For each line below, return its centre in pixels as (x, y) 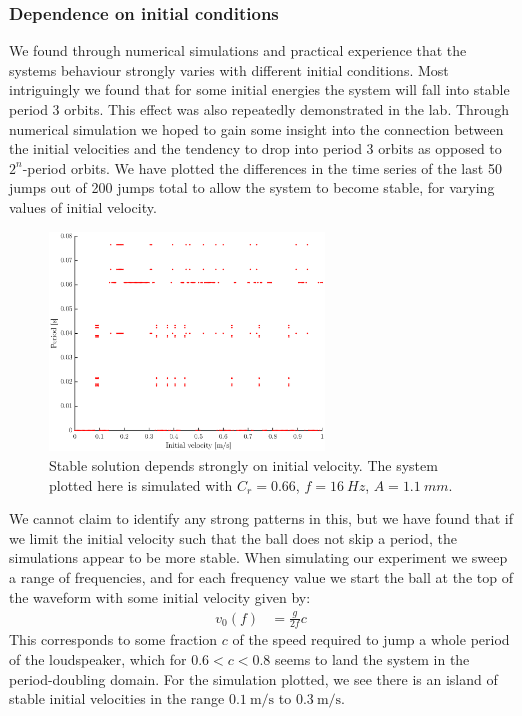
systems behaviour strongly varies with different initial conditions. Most (229, 69)
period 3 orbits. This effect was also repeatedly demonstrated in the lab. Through (259, 109)
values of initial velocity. (83, 206)
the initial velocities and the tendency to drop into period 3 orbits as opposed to (255, 148)
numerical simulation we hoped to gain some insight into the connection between (256, 128)
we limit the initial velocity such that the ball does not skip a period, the (233, 537)
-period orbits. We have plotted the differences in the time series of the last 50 (262, 167)
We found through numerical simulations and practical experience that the (238, 50)
